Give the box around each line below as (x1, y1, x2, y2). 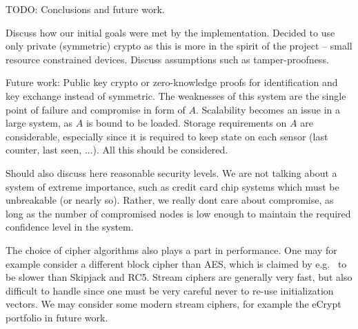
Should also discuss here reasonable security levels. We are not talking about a (6, 165, 337, 180)
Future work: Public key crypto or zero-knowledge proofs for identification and (6, 75, 338, 89)
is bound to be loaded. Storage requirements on (86, 116, 287, 130)
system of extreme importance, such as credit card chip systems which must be (6, 179, 339, 193)
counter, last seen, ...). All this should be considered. (6, 142, 228, 157)
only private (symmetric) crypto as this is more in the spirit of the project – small (6, 39, 352, 53)
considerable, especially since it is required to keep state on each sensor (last (6, 129, 328, 143)
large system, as (6, 116, 73, 130)
